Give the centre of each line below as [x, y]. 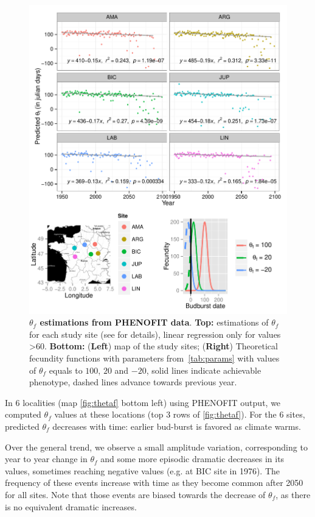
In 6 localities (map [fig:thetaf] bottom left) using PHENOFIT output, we [143, 402]
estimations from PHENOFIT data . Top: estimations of [154, 322]
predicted [22, 426]
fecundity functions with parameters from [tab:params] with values [154, 358]
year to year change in [46, 459]
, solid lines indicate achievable [204, 370]
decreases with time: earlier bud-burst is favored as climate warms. [177, 426]
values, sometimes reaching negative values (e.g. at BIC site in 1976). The [143, 470]
